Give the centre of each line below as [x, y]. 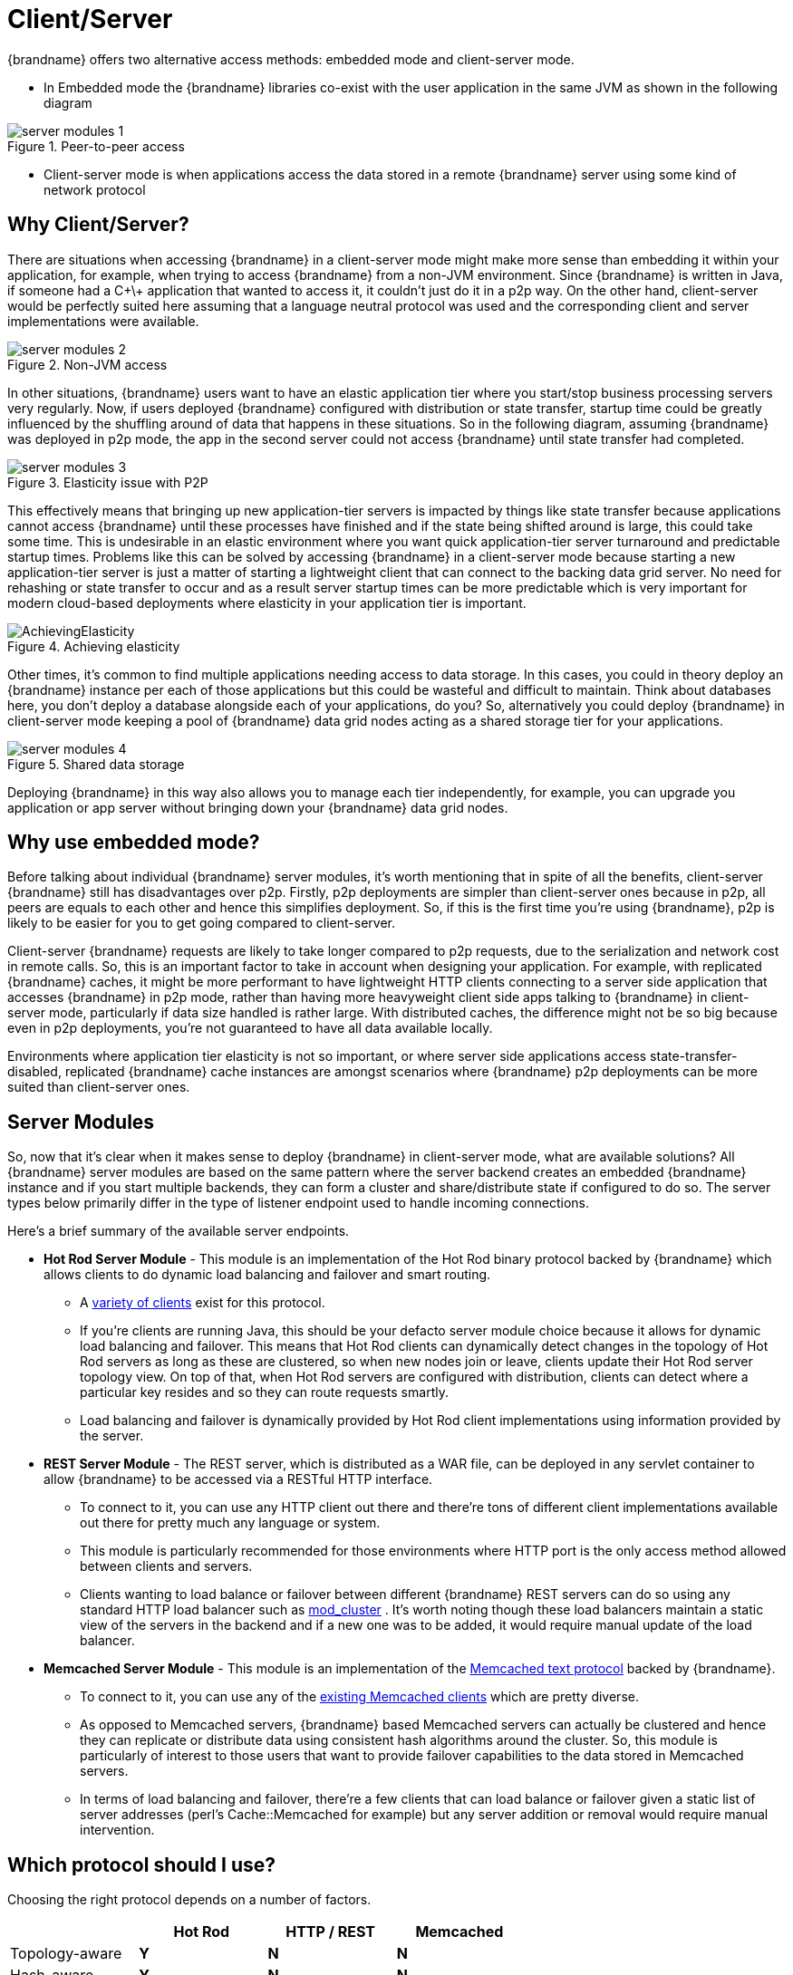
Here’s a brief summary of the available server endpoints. [179, 1231]
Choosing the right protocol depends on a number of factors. [189, 1900]
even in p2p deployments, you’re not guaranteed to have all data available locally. [250, 1028]
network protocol [95, 189]
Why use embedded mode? [134, 843]
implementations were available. [103, 321]
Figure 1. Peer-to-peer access [96, 146]
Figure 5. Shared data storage [96, 764]
